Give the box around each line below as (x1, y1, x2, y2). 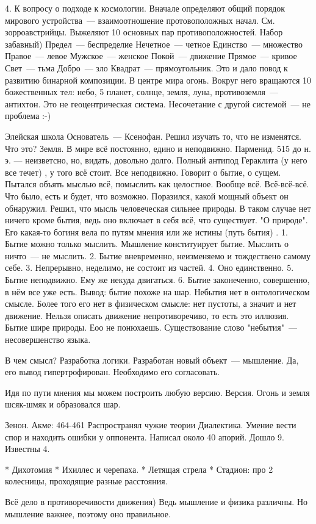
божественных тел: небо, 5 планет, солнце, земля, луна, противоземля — (5, 85, 278, 98)
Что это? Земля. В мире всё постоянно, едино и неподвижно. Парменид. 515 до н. (5, 142, 311, 154)
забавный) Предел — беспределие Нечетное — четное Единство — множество (5, 37, 303, 50)
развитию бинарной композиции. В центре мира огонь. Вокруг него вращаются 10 (5, 73, 312, 86)
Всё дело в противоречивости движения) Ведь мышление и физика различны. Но (5, 495, 308, 508)
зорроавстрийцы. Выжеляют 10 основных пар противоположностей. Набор (5, 26, 283, 38)
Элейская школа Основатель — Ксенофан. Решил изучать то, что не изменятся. (5, 129, 301, 142)
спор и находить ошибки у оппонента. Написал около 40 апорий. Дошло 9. (5, 430, 284, 443)
